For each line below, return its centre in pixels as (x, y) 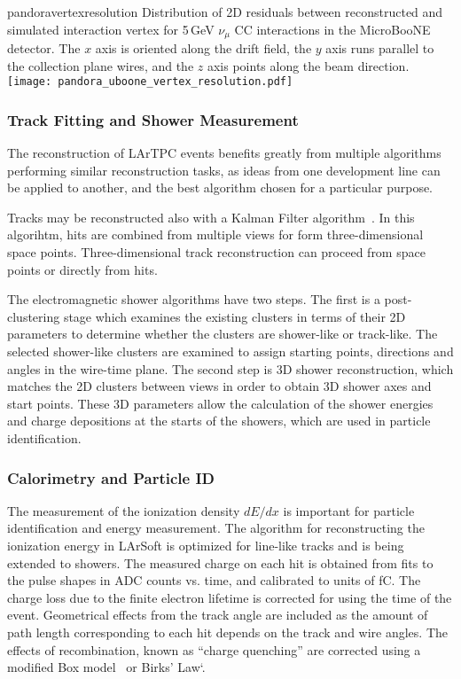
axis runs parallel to (380, 48)
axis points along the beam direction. (308, 65)
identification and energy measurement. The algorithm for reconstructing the (216, 528)
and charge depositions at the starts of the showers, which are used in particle (219, 421)
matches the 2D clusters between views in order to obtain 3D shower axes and (219, 386)
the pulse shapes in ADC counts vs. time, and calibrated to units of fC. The (214, 580)
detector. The (44, 48)
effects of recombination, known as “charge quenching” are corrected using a (214, 649)
